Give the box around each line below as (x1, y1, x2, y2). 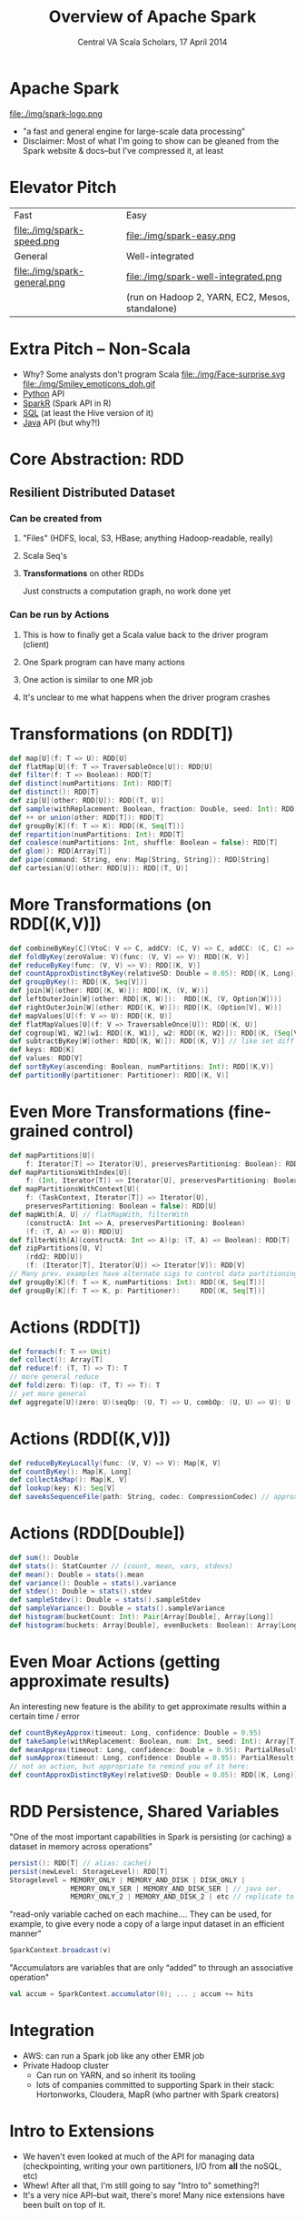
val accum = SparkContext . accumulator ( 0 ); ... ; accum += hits (9, 1990, 254, 1999)
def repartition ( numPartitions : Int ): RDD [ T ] (9, 830, 184, 839)
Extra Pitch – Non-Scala (9, 339, 191, 359)
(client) (22, 639, 50, 650)
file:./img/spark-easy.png (125, 229, 236, 242)
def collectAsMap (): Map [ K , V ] (9, 1475, 128, 1484)
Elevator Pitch (9, 177, 117, 198)
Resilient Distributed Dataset (9, 485, 175, 501)
